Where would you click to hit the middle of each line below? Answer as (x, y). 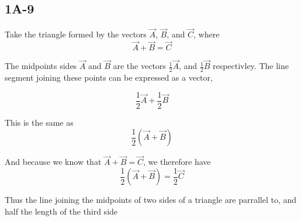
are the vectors (139, 66)
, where (207, 34)
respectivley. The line (250, 66)
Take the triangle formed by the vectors (76, 34)
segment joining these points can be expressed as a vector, (109, 77)
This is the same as (39, 122)
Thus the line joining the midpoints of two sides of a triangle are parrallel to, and (151, 200)
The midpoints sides (41, 66)
